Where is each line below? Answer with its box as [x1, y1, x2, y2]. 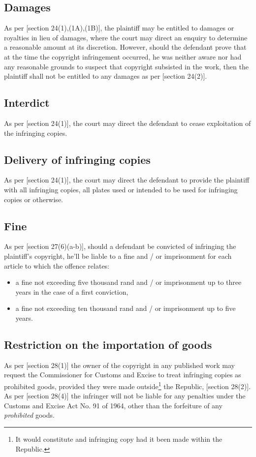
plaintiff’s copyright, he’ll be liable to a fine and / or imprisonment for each [4, 250, 232, 261]
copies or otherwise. [4, 194, 63, 204]
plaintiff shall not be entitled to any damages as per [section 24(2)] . [4, 71, 207, 81]
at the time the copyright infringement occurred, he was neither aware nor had [4, 51, 242, 61]
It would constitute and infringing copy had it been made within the [15, 433, 223, 444]
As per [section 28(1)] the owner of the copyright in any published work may [4, 360, 235, 370]
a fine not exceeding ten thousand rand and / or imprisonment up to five [15, 303, 236, 313]
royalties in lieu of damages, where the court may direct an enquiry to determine [4, 32, 248, 42]
